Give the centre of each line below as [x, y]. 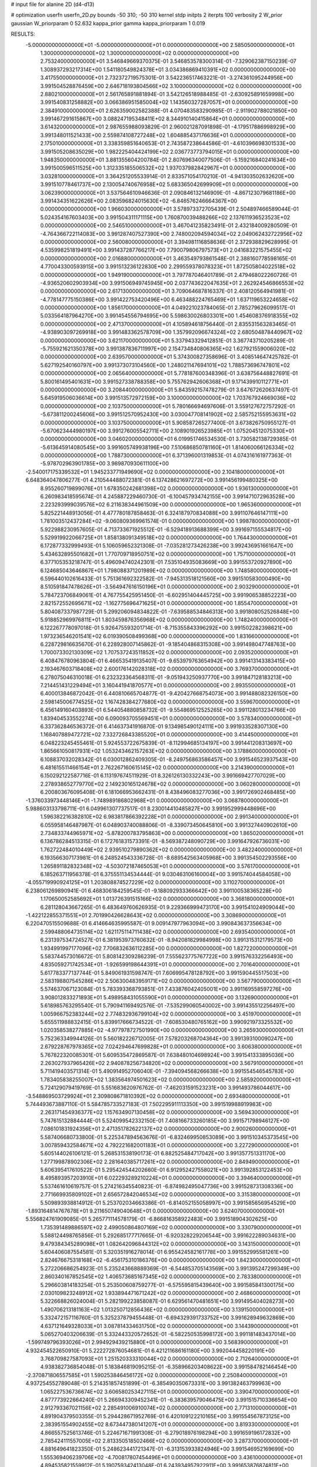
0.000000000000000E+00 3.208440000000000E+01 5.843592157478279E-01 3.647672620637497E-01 [169, 390]
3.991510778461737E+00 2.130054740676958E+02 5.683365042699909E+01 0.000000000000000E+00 [169, 184]
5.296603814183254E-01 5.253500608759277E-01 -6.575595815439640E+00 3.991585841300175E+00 [167, 1285]
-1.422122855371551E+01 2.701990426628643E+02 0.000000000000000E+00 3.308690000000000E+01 [156, 915]
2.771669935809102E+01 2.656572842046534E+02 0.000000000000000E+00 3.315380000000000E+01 [170, 1195]
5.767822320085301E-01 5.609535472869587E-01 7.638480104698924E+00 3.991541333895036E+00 [167, 1055]
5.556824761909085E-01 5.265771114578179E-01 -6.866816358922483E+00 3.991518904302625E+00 [152, 1219]
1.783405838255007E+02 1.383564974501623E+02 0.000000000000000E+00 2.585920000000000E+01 [171, 1079]
